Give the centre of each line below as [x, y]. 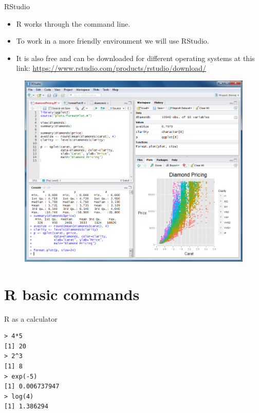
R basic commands [72, 294]
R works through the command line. [73, 23]
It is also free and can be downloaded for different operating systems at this [135, 58]
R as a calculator [31, 318]
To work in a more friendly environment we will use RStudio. [113, 41]
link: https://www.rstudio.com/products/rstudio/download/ [111, 68]
